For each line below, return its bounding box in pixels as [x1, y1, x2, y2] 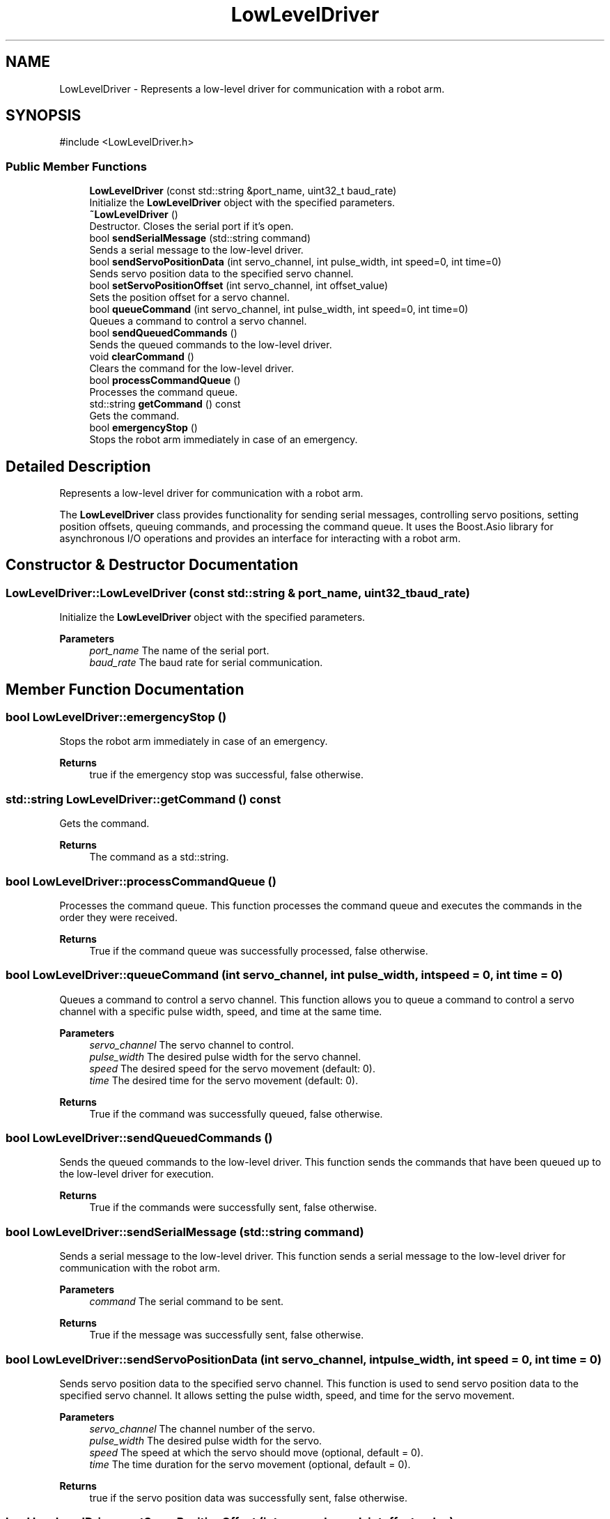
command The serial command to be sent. [89, 1295, 284, 1308]
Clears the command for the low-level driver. [89, 362, 294, 375]
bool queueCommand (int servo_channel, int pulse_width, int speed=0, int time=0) [89, 303, 469, 316]
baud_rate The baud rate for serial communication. [89, 656, 323, 669]
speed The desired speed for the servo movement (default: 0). [89, 1062, 375, 1074]
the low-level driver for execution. [59, 1168, 214, 1180]
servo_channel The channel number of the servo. [89, 1422, 315, 1435]
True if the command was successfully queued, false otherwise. [89, 1107, 383, 1120]
